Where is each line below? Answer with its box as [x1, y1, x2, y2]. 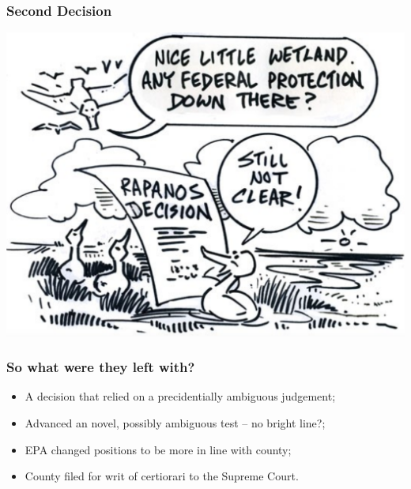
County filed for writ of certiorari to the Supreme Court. [25, 468, 299, 484]
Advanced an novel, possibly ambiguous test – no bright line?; [25, 415, 326, 431]
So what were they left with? [6, 357, 195, 377]
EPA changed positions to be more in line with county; [25, 441, 292, 457]
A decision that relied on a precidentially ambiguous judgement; [25, 388, 336, 404]
